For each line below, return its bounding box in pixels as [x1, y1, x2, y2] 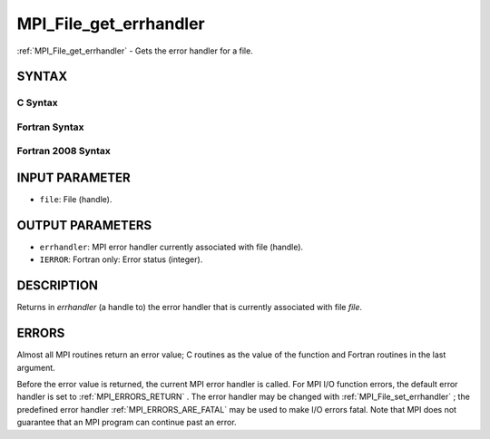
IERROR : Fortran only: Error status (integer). [39, 254, 203, 265]
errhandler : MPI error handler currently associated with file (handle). [39, 241, 304, 253]
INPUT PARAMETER [16, 171, 131, 186]
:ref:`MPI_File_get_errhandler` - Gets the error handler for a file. [16, 45, 253, 56]
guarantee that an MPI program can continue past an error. [16, 417, 237, 428]
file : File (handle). [39, 194, 113, 205]
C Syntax [16, 96, 58, 109]
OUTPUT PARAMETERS [16, 218, 152, 233]
